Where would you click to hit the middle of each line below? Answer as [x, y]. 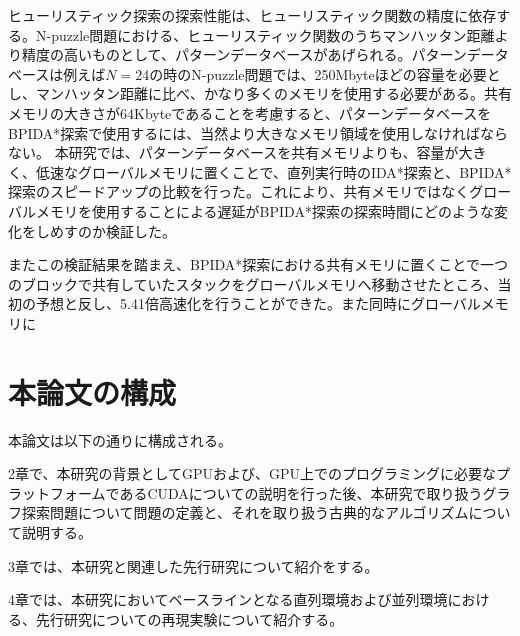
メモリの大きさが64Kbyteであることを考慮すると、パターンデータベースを [250, 112]
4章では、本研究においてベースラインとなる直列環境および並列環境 [228, 599]
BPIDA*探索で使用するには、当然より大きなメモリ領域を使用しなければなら [258, 132]
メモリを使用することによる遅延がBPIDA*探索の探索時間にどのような [264, 210]
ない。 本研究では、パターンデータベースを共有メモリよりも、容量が [233, 152]
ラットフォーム [57, 492]
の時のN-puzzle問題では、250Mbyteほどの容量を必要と [325, 73]
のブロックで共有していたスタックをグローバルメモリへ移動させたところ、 [253, 283]
